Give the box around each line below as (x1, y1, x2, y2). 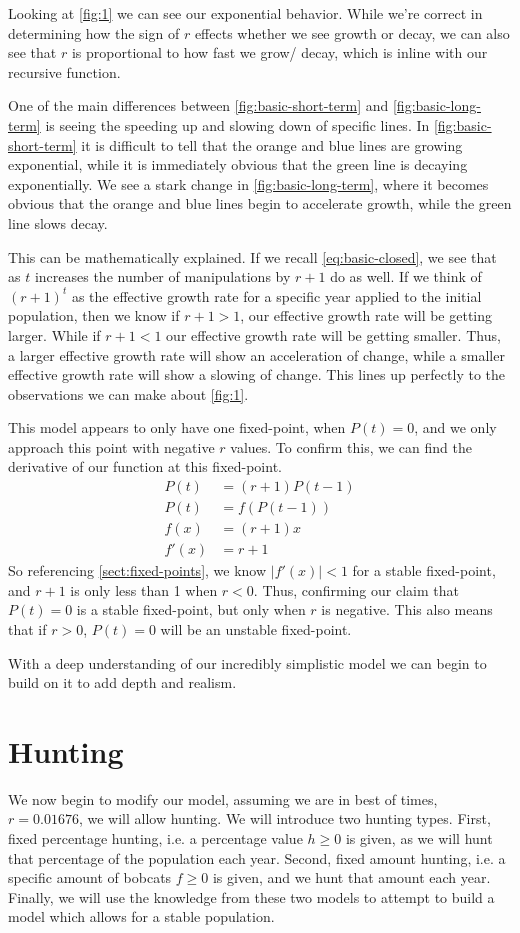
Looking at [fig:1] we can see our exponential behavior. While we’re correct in (8, 3, 483, 23)
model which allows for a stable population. (8, 906, 275, 927)
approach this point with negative (8, 436, 215, 457)
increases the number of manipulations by (34, 266, 291, 287)
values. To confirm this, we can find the (230, 436, 472, 457)
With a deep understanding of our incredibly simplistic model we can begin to (8, 652, 487, 673)
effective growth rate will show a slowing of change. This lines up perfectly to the (8, 364, 505, 385)
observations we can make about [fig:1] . (8, 383, 249, 404)
